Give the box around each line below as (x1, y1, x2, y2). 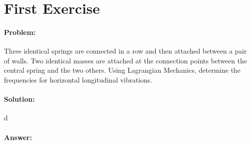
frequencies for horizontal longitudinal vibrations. (4, 74, 152, 85)
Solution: (4, 94, 35, 104)
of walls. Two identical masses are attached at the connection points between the (4, 55, 247, 65)
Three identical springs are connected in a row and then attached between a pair (4, 46, 247, 56)
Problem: (4, 27, 36, 37)
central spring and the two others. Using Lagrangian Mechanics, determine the (4, 65, 241, 75)
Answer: (4, 132, 32, 142)
